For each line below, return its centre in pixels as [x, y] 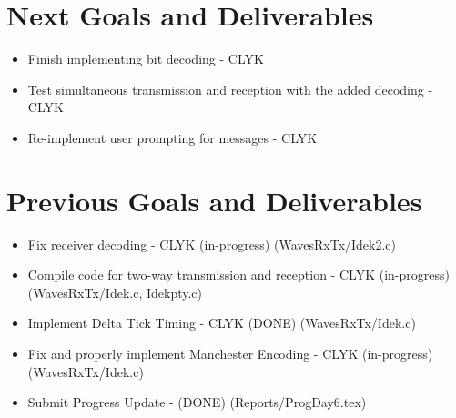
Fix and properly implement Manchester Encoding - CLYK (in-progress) [230, 353]
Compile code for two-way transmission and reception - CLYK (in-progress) [238, 275]
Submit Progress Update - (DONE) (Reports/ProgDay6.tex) [197, 402]
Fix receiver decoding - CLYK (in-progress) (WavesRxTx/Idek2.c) [212, 244]
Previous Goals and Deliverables [214, 200]
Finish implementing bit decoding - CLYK [146, 59]
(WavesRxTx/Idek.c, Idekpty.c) [115, 292]
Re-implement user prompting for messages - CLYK [172, 137]
